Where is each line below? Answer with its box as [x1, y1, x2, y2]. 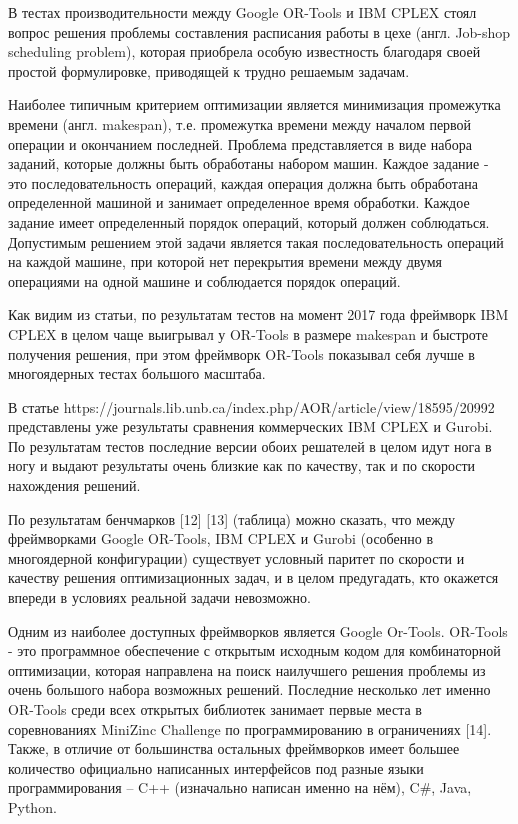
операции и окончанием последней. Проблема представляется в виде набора [8, 133, 472, 154]
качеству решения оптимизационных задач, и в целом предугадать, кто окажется [8, 567, 499, 588]
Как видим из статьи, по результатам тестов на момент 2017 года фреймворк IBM [8, 304, 509, 325]
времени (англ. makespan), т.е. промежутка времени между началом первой [8, 113, 472, 134]
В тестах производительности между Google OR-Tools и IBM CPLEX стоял [8, 2, 477, 22]
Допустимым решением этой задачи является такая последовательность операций [8, 231, 504, 252]
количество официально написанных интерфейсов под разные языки [8, 757, 424, 778]
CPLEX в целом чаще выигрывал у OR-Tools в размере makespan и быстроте [8, 323, 488, 344]
